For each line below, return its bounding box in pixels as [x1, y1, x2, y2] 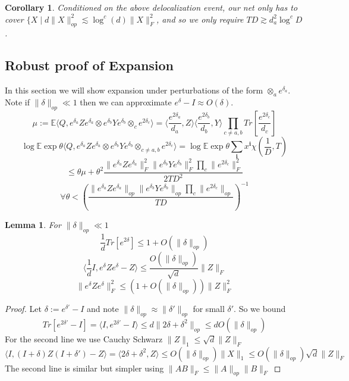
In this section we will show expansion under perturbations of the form [5, 84, 263, 96]
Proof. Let [5, 302, 42, 314]
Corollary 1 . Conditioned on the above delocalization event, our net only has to [5, 1, 298, 13]
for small [193, 302, 225, 314]
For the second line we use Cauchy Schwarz [5, 332, 163, 345]
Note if [5, 95, 30, 108]
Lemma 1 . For [5, 218, 61, 231]
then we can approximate [80, 95, 172, 108]
